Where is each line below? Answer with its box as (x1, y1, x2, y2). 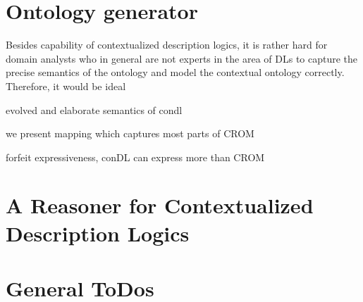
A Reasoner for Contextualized (6, 191, 314, 220)
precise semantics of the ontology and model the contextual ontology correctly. (6, 65, 345, 80)
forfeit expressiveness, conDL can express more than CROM (6, 149, 265, 164)
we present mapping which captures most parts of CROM (6, 126, 254, 141)
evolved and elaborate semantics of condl (6, 102, 183, 117)
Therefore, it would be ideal (6, 78, 126, 93)
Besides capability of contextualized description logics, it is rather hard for (6, 37, 328, 52)
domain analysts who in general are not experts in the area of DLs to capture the (6, 51, 358, 65)
